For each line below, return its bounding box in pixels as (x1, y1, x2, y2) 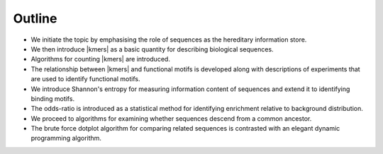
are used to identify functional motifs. (30, 75, 140, 83)
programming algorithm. (30, 134, 102, 143)
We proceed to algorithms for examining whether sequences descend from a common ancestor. (30, 114, 312, 123)
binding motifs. (30, 94, 74, 102)
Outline (13, 11, 57, 26)
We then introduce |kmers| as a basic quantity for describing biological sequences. (30, 45, 274, 53)
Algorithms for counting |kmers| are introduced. (30, 55, 170, 64)
